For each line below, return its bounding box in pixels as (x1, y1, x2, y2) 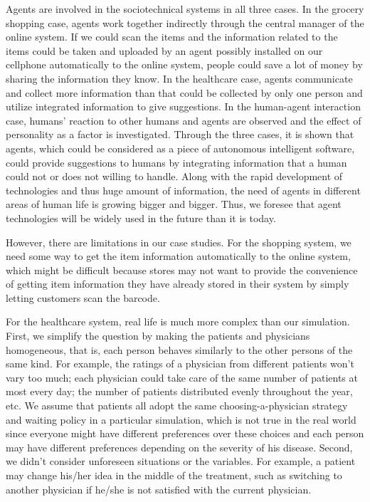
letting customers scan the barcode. (6, 290, 160, 305)
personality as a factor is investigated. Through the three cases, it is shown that (6, 127, 354, 142)
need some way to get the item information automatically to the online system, (6, 249, 351, 263)
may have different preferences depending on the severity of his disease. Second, (6, 439, 353, 454)
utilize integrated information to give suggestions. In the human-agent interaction (6, 99, 361, 114)
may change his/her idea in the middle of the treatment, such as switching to (6, 468, 342, 482)
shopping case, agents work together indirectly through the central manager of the (6, 15, 364, 30)
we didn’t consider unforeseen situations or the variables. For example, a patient (6, 454, 356, 469)
